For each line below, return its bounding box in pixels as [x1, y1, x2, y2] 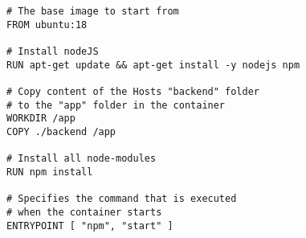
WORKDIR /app [6, 113, 75, 125]
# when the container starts [6, 206, 162, 218]
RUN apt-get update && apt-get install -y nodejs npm [6, 59, 300, 71]
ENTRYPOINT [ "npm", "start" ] [6, 220, 173, 232]
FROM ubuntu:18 [6, 18, 88, 31]
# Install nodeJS [6, 45, 99, 57]
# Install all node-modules [6, 153, 157, 165]
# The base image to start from [6, 6, 179, 17]
